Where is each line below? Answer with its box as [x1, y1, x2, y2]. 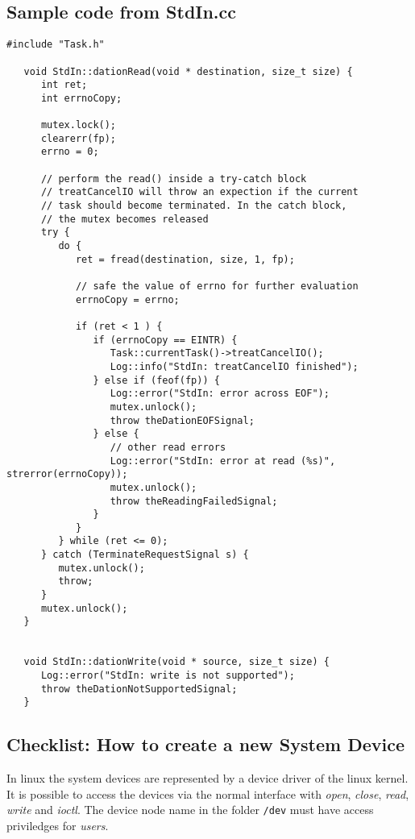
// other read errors [110, 441, 226, 453]
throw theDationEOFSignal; [110, 414, 255, 426]
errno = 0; [40, 146, 99, 158]
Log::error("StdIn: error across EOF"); [110, 388, 330, 400]
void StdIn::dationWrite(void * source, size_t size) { [23, 656, 330, 668]
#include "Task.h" [6, 39, 105, 51]
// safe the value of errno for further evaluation [75, 280, 359, 293]
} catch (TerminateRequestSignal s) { [40, 549, 249, 561]
